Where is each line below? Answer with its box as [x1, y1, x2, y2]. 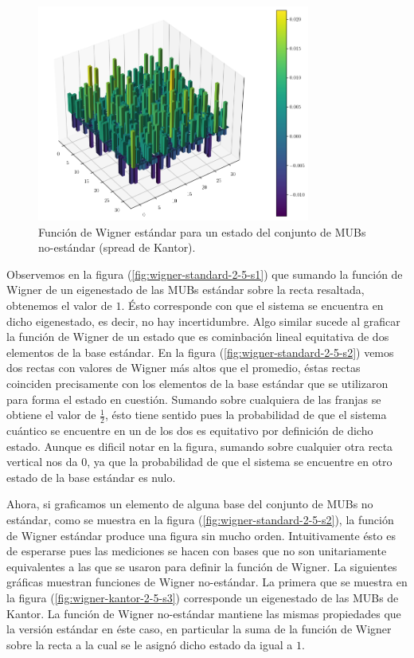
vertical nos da [6, 453, 78, 470]
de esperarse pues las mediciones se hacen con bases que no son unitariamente [6, 542, 387, 559]
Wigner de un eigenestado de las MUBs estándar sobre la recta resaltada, [6, 281, 365, 298]
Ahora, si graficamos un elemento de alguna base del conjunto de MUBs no [6, 495, 373, 512]
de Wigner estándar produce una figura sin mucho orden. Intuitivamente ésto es [6, 527, 396, 543]
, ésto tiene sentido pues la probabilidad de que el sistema [105, 406, 387, 423]
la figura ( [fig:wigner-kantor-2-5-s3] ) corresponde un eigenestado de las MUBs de [6, 589, 399, 605]
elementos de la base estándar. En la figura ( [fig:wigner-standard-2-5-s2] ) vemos [6, 343, 394, 360]
